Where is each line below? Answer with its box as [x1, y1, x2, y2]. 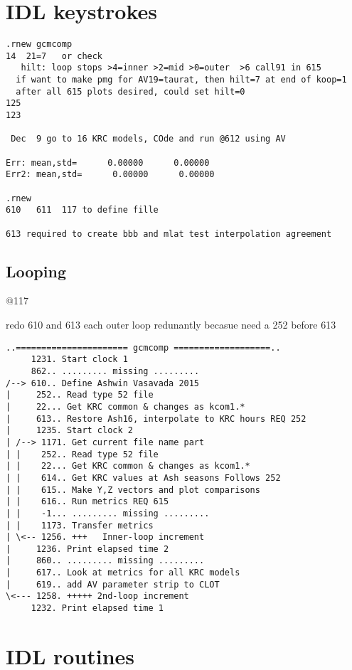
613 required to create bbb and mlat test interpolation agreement [6, 228, 332, 239]
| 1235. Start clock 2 [6, 425, 133, 436]
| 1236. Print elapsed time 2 [6, 543, 169, 554]
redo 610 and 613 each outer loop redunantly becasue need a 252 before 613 [6, 317, 336, 332]
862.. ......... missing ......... [31, 366, 200, 376]
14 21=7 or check [6, 50, 103, 61]
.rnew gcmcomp [6, 39, 73, 50]
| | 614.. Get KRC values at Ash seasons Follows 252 [6, 472, 281, 483]
